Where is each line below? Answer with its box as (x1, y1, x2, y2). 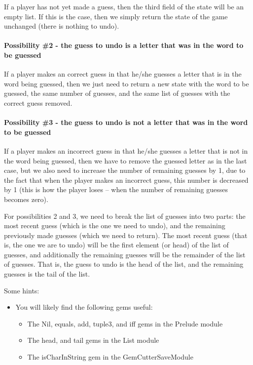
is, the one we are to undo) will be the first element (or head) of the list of (4, 240, 229, 250)
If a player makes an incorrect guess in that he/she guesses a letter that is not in (4, 145, 248, 156)
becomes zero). (4, 194, 48, 204)
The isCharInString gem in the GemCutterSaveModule (27, 352, 193, 362)
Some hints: (4, 285, 39, 295)
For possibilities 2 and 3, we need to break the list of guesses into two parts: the (4, 210, 246, 221)
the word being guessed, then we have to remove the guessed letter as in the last (4, 155, 247, 165)
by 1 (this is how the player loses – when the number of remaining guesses (4, 184, 228, 195)
